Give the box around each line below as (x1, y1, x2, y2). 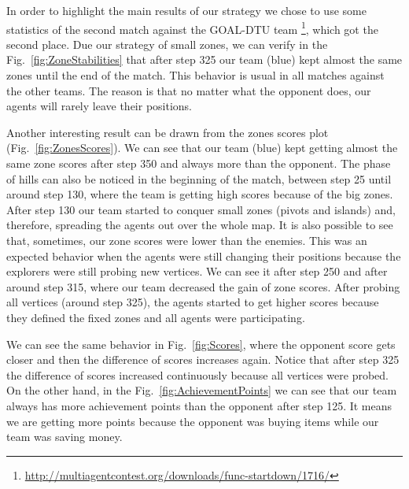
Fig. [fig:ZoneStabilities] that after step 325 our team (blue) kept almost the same (6, 51, 403, 68)
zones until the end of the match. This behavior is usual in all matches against (6, 67, 385, 83)
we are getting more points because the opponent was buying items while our (6, 413, 379, 429)
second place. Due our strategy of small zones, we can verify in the (6, 35, 328, 52)
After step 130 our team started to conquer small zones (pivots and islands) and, (6, 201, 396, 217)
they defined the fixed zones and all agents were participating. (6, 309, 305, 325)
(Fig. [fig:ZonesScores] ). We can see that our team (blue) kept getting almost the (6, 139, 398, 156)
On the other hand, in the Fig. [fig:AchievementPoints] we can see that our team (6, 382, 397, 398)
